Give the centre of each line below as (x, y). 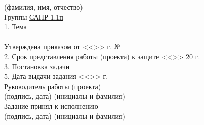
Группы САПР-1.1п (34, 16)
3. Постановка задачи (37, 66)
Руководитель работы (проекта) (53, 86)
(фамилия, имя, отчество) (44, 7)
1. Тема (15, 27)
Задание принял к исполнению (51, 106)
